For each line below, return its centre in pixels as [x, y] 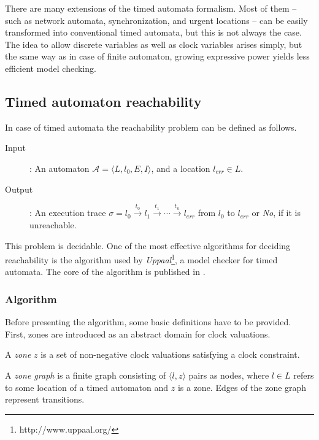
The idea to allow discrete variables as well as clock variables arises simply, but [154, 44]
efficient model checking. [51, 68]
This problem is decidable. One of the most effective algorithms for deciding [148, 245]
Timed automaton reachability [103, 101]
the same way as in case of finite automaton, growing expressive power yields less [157, 56]
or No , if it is [276, 213]
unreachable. [53, 224]
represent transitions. [45, 399]
